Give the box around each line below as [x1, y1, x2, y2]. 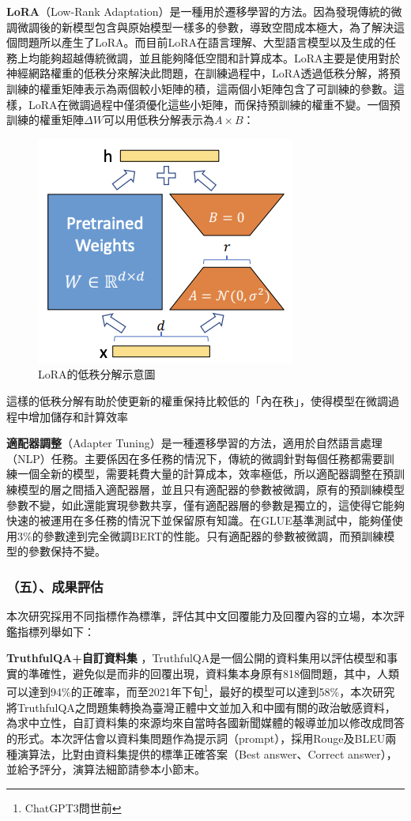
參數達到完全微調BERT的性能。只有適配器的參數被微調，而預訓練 [43, 527, 384, 544]
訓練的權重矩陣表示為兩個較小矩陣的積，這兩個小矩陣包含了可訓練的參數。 [6, 80, 394, 96]
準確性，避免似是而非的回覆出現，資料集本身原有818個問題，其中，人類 [28, 665, 399, 681]
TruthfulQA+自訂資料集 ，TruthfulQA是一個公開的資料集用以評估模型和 [6, 650, 387, 666]
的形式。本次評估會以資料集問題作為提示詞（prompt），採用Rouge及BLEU [6, 729, 386, 746]
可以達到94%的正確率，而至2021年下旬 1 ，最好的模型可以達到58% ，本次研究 [6, 681, 395, 700]
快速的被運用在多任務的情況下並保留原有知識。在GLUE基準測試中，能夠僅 [6, 512, 392, 529]
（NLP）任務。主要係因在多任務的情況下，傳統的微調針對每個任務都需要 [6, 450, 383, 466]
